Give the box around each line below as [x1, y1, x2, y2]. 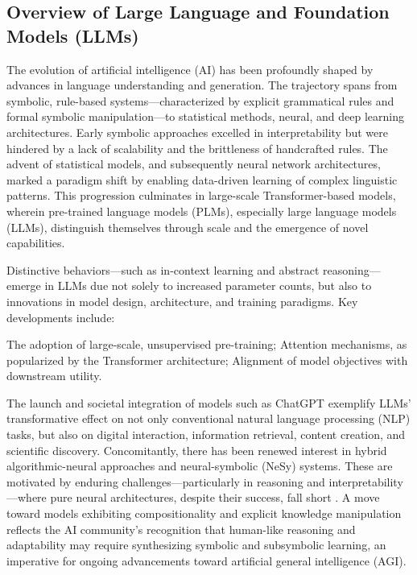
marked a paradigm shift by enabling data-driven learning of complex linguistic [6, 171, 398, 188]
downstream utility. [6, 367, 102, 384]
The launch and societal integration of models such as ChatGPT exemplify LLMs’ [6, 394, 411, 411]
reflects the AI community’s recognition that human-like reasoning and [6, 520, 356, 537]
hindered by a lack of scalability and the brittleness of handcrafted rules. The [6, 139, 388, 156]
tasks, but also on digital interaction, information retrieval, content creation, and [6, 426, 406, 443]
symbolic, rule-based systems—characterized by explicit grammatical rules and [6, 92, 394, 109]
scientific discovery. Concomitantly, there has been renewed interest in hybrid [6, 441, 387, 458]
